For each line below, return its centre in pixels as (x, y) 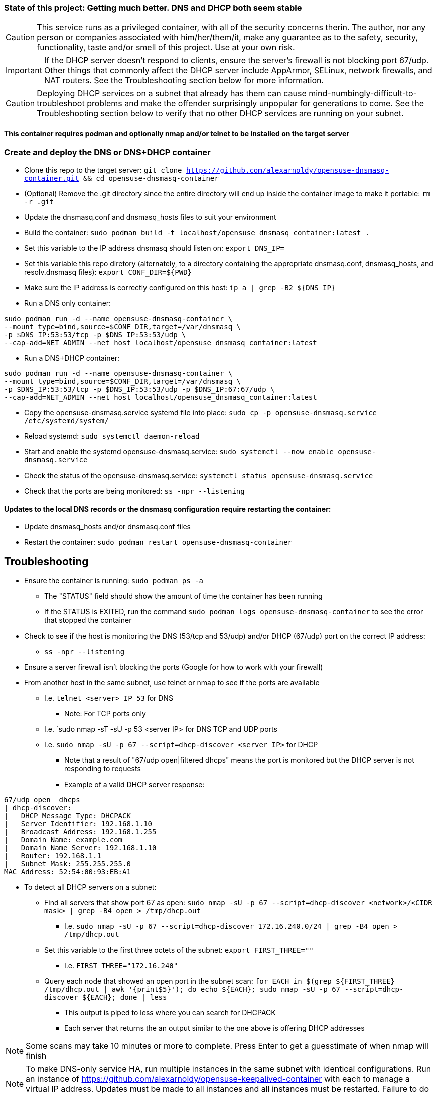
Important (24, 70)
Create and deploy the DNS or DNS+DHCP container (107, 152)
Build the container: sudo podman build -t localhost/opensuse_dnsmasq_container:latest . (197, 232)
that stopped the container (88, 620)
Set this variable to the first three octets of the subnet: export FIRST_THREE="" (179, 950)
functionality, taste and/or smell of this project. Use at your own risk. (166, 47)
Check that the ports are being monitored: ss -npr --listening (134, 491)
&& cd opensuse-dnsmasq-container (151, 178)
